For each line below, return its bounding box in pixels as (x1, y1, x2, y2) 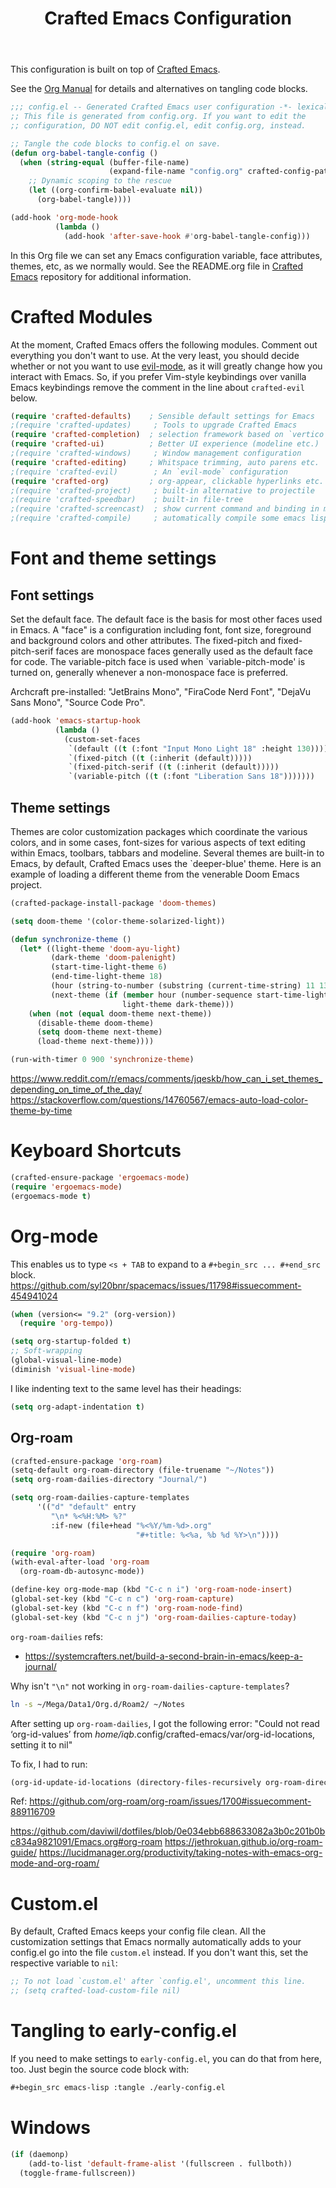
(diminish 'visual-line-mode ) (10, 1364, 137, 1374)
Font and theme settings (10, 547, 217, 570)
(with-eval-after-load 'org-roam (10, 1557, 150, 1567)
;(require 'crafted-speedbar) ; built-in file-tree (10, 495, 244, 505)
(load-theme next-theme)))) (36, 1037, 155, 1047)
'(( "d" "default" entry (36, 1502, 137, 1512)
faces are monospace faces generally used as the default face (55, 645, 313, 657)
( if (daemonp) (10, 2149, 70, 2159)
